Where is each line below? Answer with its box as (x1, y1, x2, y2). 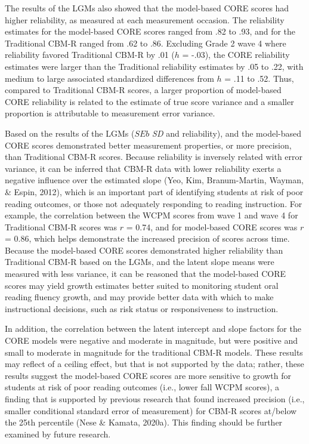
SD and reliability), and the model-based (152, 127, 302, 139)
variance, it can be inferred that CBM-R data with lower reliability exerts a (5, 162, 282, 174)
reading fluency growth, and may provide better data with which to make (5, 291, 274, 303)
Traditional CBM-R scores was (5, 220, 118, 233)
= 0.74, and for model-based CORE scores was (126, 220, 298, 233)
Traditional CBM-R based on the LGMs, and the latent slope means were (5, 255, 274, 268)
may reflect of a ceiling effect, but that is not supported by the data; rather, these (5, 357, 304, 370)
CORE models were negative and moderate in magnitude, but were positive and (5, 334, 298, 347)
